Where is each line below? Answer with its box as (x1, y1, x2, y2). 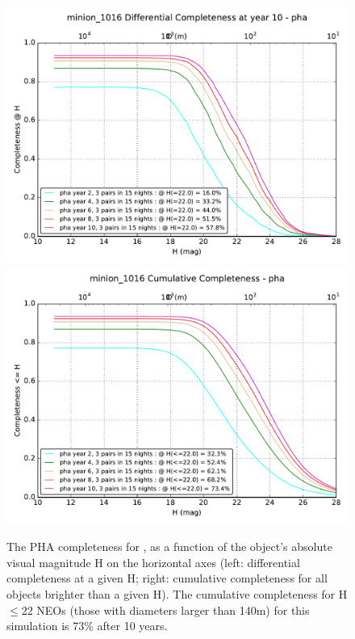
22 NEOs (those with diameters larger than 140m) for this (21, 601, 310, 618)
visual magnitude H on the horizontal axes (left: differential (6, 553, 300, 570)
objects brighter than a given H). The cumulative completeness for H (6, 585, 348, 602)
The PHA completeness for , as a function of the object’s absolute (6, 538, 332, 555)
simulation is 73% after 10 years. (6, 617, 168, 634)
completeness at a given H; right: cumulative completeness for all (6, 570, 328, 586)
